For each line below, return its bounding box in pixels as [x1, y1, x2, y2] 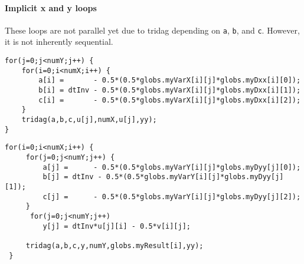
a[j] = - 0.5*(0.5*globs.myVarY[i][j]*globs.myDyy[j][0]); [43, 163, 301, 171]
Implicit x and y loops [5, 1, 97, 14]
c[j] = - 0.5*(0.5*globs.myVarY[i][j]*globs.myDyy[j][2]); [43, 192, 301, 201]
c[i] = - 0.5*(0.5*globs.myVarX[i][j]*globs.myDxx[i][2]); [38, 95, 301, 104]
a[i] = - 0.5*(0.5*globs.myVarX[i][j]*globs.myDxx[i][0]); [38, 76, 301, 85]
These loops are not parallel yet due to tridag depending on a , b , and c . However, [5, 24, 300, 36]
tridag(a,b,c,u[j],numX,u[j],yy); [21, 115, 157, 124]
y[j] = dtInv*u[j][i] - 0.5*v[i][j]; [43, 222, 191, 230]
